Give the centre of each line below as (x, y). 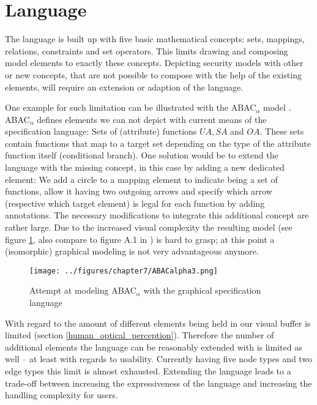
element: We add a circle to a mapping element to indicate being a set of (141, 179)
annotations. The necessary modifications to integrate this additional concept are (157, 215)
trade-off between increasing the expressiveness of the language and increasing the (158, 383)
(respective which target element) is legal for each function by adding (135, 203)
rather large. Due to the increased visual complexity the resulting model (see (149, 227)
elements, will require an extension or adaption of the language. (124, 87)
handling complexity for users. (62, 395)
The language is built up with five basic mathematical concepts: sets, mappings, (155, 39)
